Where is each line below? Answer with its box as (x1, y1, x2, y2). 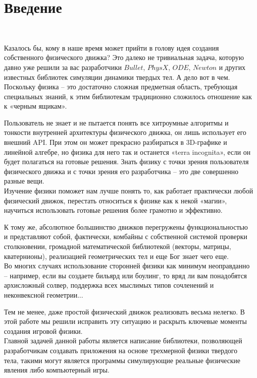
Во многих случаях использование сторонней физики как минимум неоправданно (4, 260, 250, 271)
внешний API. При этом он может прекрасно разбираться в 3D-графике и (4, 137, 227, 147)
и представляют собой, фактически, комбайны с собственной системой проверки (4, 231, 248, 242)
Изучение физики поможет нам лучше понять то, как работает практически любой (4, 186, 253, 196)
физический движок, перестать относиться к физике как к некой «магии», (4, 195, 227, 205)
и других (219, 62, 246, 72)
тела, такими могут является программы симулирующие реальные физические (4, 355, 241, 365)
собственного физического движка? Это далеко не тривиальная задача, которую (4, 52, 244, 63)
